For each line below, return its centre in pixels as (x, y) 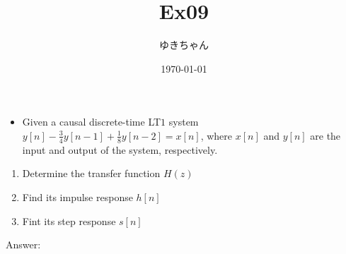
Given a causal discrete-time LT (92, 122)
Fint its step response (69, 220)
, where (217, 135)
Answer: (23, 244)
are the (325, 135)
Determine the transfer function (91, 173)
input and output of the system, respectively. (120, 149)
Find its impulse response (77, 196)
